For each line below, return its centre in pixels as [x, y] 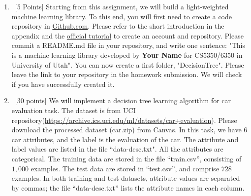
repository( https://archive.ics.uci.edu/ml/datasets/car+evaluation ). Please [124, 120]
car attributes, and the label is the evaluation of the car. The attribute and [125, 139]
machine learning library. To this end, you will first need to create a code [122, 16]
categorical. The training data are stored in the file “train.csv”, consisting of [126, 158]
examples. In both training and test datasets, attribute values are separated [126, 178]
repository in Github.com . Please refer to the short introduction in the [118, 26]
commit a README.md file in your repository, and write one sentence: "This [128, 45]
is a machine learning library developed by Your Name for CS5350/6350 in [127, 55]
